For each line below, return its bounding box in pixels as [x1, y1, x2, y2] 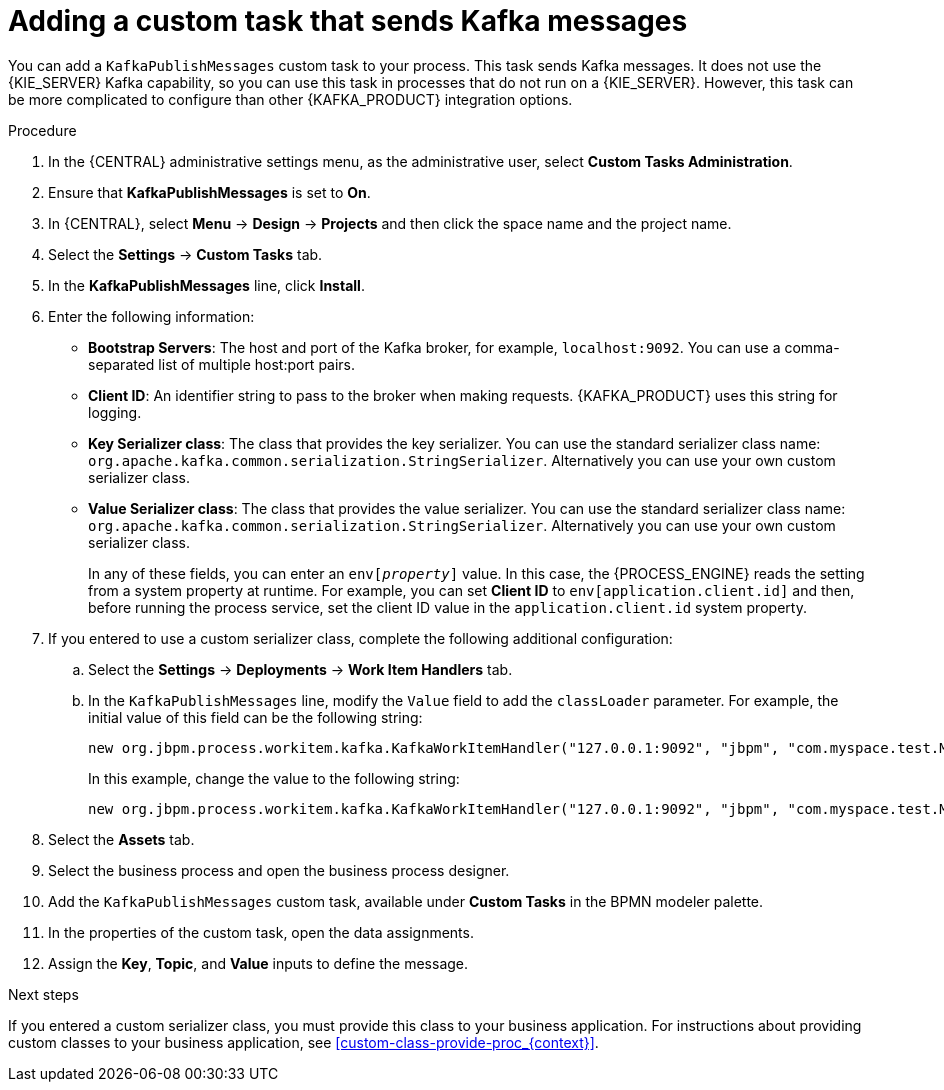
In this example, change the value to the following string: [88, 769, 460, 787]
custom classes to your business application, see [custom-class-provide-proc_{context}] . [8, 1033, 599, 1051]
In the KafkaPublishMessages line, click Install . [48, 276, 365, 294]
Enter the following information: [48, 307, 255, 325]
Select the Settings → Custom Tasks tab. [48, 245, 323, 263]
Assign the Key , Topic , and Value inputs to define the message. [48, 954, 469, 972]
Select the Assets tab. [48, 830, 195, 848]
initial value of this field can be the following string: [88, 708, 423, 726]
